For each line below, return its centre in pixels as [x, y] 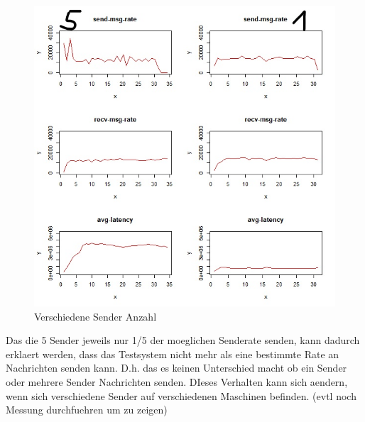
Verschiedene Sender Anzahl [96, 316]
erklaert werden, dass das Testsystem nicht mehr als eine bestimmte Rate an [173, 354]
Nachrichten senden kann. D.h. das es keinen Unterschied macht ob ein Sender [176, 368]
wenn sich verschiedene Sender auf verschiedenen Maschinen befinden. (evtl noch [181, 395]
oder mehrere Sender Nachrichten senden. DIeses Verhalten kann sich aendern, [177, 381]
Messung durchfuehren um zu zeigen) [87, 410]
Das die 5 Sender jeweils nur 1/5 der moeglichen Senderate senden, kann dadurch [183, 340]
